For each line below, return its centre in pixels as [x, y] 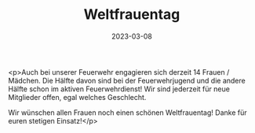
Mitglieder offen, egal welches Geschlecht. [77, 97]
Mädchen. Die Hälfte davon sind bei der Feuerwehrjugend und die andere [127, 80]
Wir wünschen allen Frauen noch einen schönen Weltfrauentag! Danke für [127, 113]
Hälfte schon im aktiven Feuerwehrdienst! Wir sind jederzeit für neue [119, 89]
